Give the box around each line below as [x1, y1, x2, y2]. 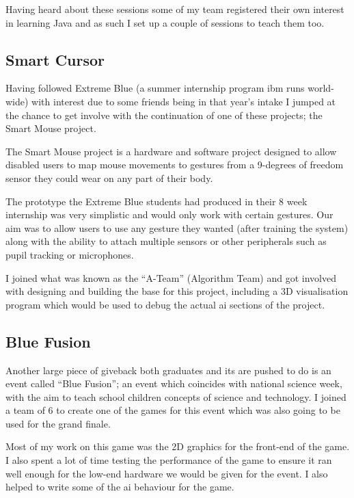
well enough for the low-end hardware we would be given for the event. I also [5, 466, 328, 480]
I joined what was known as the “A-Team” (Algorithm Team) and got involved [5, 270, 336, 285]
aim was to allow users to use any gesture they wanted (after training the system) [5, 220, 349, 235]
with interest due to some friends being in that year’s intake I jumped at [31, 94, 336, 108]
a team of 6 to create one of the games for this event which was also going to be [5, 403, 340, 417]
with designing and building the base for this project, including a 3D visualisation [5, 284, 349, 298]
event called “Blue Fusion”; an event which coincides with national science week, [5, 376, 342, 391]
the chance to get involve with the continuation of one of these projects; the [5, 107, 323, 122]
